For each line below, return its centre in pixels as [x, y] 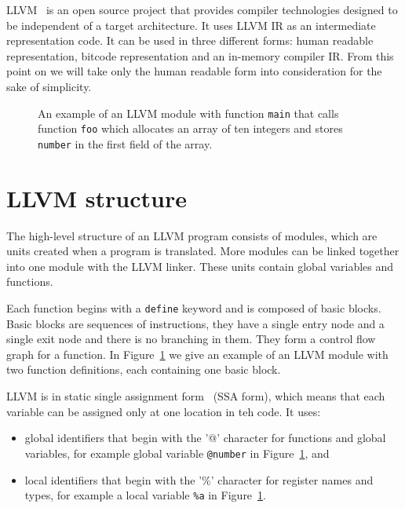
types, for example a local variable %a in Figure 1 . [145, 495]
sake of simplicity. [49, 86]
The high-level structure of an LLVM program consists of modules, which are [192, 235]
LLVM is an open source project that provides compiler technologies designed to [202, 9]
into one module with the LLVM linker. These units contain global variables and [200, 266]
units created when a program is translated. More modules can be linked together [203, 251]
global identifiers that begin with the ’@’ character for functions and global [205, 438]
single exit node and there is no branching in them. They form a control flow [191, 339]
